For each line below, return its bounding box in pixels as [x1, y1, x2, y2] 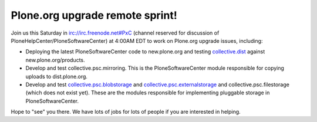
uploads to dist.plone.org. [25, 73, 88, 80]
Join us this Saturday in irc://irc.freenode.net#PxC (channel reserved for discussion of [11, 29, 220, 36]
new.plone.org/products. [25, 56, 85, 63]
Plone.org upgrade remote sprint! [11, 9, 177, 22]
